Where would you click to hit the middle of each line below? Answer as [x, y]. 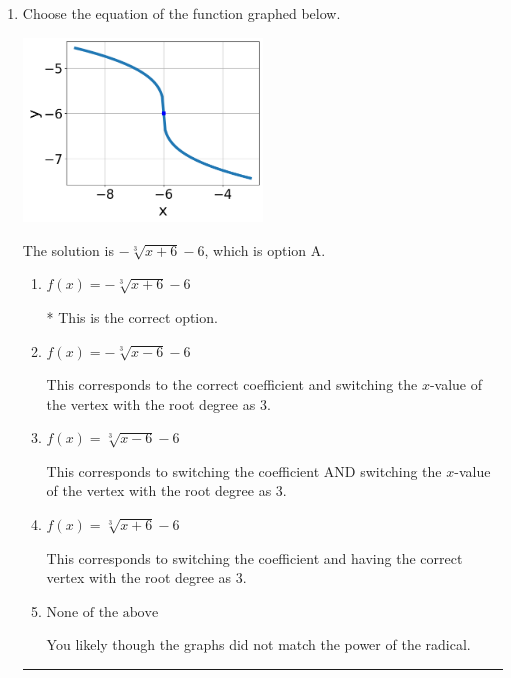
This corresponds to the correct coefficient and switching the [232, 384]
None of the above [102, 612]
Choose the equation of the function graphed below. [181, 13]
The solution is [68, 249]
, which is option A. [265, 249]
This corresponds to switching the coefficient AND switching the [244, 470]
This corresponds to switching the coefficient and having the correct [254, 557]
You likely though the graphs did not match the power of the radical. [258, 644]
